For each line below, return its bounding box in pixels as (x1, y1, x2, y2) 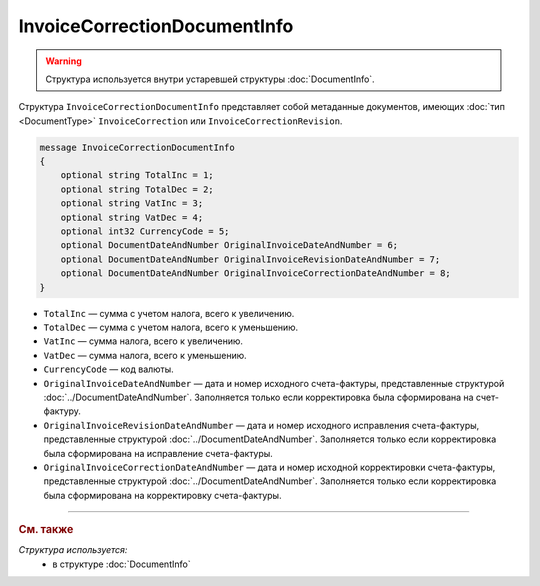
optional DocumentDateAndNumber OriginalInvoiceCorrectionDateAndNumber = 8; (60, 268, 452, 279)
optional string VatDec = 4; (60, 211, 204, 223)
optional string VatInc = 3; (60, 198, 204, 209)
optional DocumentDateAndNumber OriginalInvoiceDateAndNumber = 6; (60, 240, 399, 251)
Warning (45, 55, 82, 67)
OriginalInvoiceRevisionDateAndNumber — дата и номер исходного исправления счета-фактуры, (43, 419, 480, 431)
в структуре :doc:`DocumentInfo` (52, 558, 191, 570)
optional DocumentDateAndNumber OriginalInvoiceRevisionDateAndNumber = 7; (60, 253, 441, 265)
